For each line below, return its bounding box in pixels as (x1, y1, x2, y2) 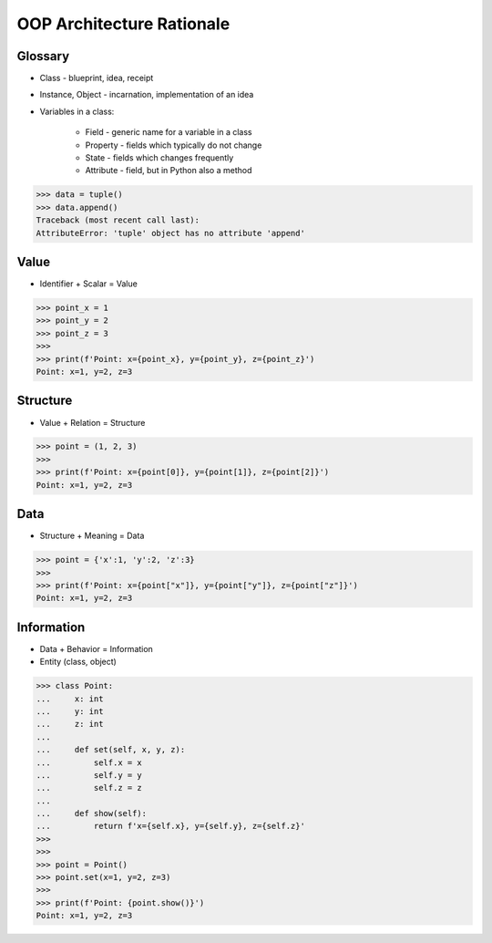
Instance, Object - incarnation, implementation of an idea (39, 89, 254, 100)
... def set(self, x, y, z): (36, 744, 186, 755)
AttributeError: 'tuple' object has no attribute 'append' (36, 228, 305, 238)
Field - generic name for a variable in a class (85, 127, 252, 138)
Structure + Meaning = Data (39, 530, 145, 542)
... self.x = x (36, 757, 143, 768)
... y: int (36, 706, 104, 716)
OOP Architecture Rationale (16, 14, 231, 34)
